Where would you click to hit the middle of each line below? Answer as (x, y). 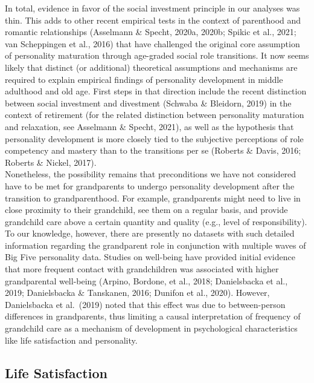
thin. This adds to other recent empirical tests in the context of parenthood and (153, 20)
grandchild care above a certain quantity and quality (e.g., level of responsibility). (156, 221)
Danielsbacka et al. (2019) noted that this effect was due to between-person (145, 304)
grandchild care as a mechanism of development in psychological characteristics (151, 328)
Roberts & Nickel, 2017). (51, 162)
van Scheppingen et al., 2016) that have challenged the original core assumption (152, 43)
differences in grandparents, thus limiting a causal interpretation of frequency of (153, 316)
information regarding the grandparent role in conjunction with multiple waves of (155, 245)
